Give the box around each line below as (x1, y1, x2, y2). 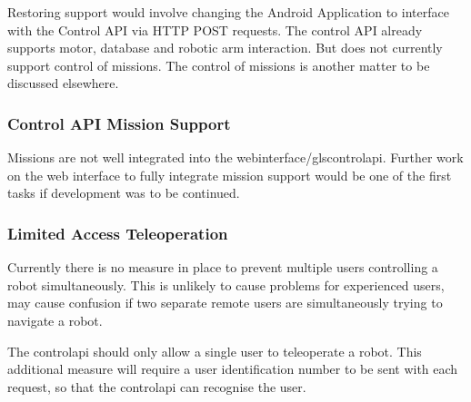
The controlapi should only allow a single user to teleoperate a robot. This (7, 341, 422, 360)
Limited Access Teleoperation (7, 221, 228, 244)
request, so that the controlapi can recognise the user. (7, 377, 306, 396)
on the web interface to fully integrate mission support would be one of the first (7, 165, 452, 184)
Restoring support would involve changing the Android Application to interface (7, 3, 449, 21)
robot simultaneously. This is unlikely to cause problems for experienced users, (7, 275, 445, 294)
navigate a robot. (7, 310, 103, 329)
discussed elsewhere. (7, 74, 119, 93)
